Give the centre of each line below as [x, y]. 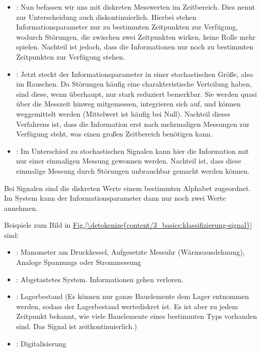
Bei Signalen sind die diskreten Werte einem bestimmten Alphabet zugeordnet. [127, 188]
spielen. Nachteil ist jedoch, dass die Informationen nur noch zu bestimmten [135, 47]
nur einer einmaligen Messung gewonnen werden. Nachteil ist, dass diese [128, 161]
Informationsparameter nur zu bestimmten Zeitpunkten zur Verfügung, [127, 27]
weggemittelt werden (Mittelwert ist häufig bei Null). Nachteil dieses [123, 113]
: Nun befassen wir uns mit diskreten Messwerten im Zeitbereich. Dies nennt [136, 7]
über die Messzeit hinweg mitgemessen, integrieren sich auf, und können [128, 104]
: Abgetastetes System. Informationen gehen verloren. [100, 279]
